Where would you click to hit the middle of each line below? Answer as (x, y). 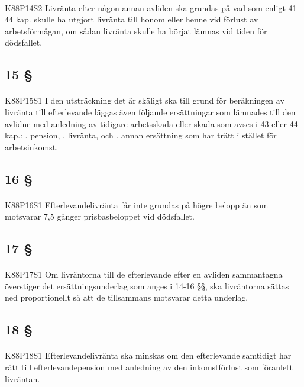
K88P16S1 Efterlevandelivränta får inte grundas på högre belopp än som (137, 204)
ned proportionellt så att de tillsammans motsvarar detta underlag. (127, 297)
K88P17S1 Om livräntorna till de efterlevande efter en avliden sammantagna (144, 274)
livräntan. (22, 378)
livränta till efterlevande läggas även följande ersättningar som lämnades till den (150, 112)
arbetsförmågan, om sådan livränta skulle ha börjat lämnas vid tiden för (136, 30)
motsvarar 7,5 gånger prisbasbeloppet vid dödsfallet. (100, 216)
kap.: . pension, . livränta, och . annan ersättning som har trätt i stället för (141, 135)
